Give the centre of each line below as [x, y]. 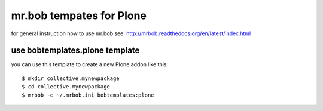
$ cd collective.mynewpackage [66, 87]
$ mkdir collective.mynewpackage [71, 78]
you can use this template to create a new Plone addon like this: [90, 64]
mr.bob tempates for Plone [79, 16]
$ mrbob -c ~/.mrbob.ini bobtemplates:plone [88, 95]
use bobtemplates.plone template [75, 50]
